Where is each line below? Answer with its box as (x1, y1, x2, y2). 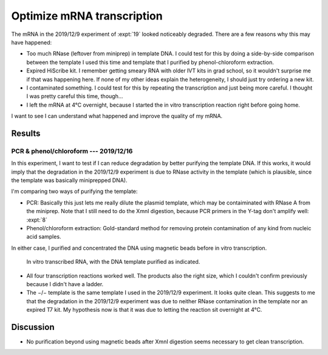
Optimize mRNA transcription (11, 9, 163, 23)
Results (11, 128, 41, 138)
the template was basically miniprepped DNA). (11, 177, 128, 184)
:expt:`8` (26, 216, 48, 223)
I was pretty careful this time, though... (26, 93, 123, 100)
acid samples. (26, 233, 61, 241)
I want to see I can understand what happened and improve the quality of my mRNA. (11, 113, 223, 120)
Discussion (11, 322, 55, 332)
